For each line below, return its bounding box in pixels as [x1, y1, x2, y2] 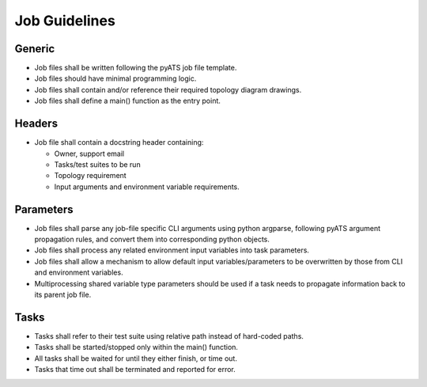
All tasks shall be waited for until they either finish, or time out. [34, 353, 237, 363]
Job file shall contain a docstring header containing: [34, 138, 204, 147]
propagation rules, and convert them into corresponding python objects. [34, 234, 270, 244]
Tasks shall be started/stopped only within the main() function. [34, 343, 239, 352]
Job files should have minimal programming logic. [34, 74, 197, 83]
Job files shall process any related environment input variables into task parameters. [34, 245, 310, 255]
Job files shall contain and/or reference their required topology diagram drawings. [34, 85, 302, 94]
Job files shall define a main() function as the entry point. [34, 96, 221, 106]
